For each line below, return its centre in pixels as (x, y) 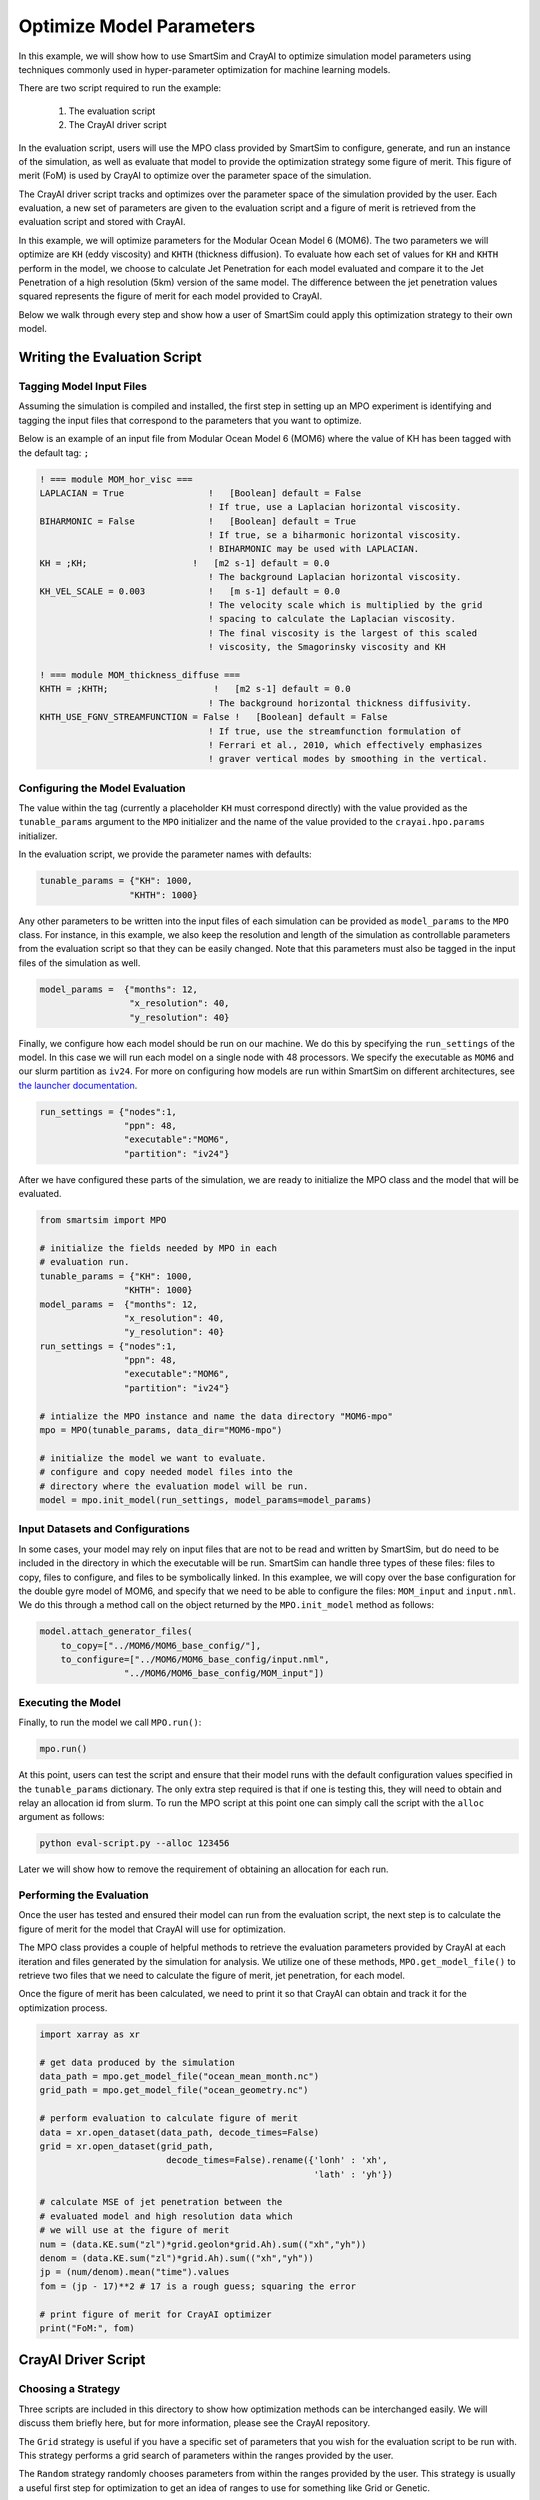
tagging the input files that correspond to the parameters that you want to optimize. (190, 420)
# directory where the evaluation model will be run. (174, 1486)
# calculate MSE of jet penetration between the (161, 2202)
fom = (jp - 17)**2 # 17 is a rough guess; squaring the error (198, 2286)
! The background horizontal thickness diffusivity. (340, 703)
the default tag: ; (54, 452)
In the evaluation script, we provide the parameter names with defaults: (165, 854)
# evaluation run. (84, 1262)
